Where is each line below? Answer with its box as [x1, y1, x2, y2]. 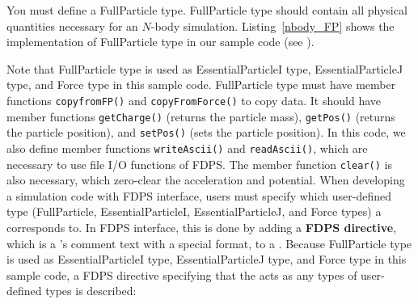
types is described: [45, 282, 137, 299]
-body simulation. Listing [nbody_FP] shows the [150, 17, 395, 34]
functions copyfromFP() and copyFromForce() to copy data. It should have [6, 91, 381, 108]
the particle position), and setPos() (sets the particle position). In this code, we [6, 124, 406, 141]
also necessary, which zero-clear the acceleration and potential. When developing [6, 171, 405, 188]
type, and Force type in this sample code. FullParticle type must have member [6, 76, 396, 93]
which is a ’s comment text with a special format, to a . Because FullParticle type [6, 234, 412, 251]
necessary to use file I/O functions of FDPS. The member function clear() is [6, 155, 392, 172]
